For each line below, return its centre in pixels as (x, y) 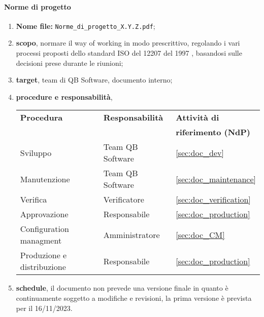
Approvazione (44, 214)
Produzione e (43, 255)
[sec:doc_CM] (200, 234)
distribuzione (43, 267)
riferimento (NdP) (213, 132)
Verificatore (124, 200)
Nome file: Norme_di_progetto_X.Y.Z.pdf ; (86, 26)
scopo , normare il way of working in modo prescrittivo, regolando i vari (128, 43)
